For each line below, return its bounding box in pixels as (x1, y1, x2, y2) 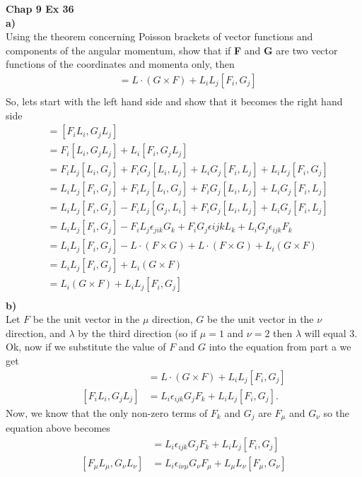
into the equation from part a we (209, 339, 351, 354)
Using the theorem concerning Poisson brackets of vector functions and (6, 29, 313, 44)
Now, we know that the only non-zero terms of (6, 405, 208, 420)
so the (323, 405, 350, 420)
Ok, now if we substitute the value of (6, 339, 166, 354)
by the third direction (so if (78, 325, 197, 340)
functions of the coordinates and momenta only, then (6, 57, 235, 71)
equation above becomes (6, 420, 110, 435)
